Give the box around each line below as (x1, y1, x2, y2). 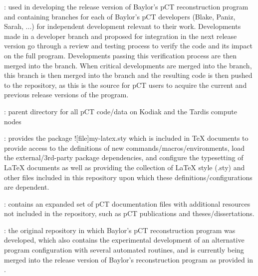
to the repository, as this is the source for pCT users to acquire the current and (4, 79, 247, 90)
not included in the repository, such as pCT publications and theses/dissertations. (4, 208, 255, 219)
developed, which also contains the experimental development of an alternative (4, 235, 245, 245)
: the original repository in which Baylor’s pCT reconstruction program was (4, 225, 236, 235)
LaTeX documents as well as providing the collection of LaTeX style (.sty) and (4, 162, 245, 172)
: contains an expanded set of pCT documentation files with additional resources (4, 198, 251, 209)
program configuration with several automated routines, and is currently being (4, 245, 244, 255)
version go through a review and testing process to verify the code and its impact (4, 40, 253, 51)
